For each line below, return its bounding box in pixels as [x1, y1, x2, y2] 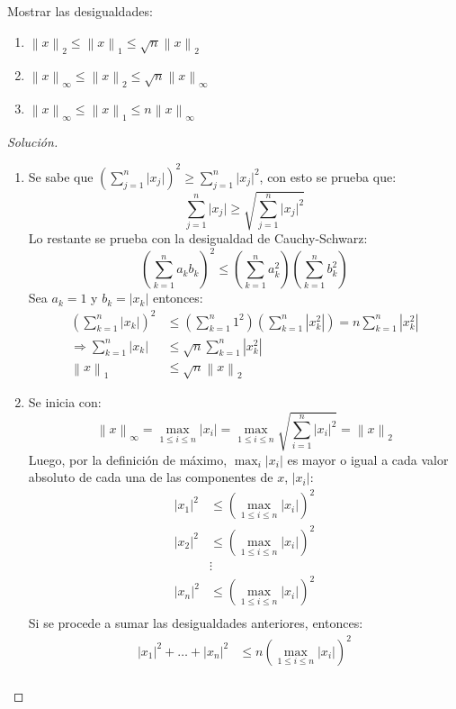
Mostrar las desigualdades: [7, 2, 153, 20]
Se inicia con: [28, 393, 102, 412]
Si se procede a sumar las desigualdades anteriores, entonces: [28, 614, 363, 632]
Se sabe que [28, 167, 94, 186]
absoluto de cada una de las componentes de [28, 468, 273, 486]
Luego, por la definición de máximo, [28, 450, 228, 468]
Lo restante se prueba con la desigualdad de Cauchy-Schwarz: [28, 229, 368, 248]
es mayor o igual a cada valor [287, 450, 449, 468]
